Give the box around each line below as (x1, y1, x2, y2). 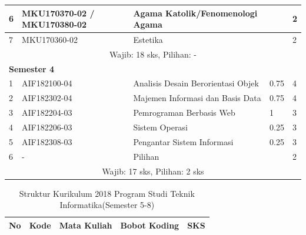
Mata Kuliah (59, 219, 112, 231)
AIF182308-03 (22, 135, 72, 147)
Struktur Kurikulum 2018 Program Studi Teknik (19, 187, 195, 199)
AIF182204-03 (22, 106, 72, 119)
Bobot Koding (120, 219, 179, 231)
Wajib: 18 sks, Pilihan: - (109, 48, 197, 60)
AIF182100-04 (22, 77, 72, 89)
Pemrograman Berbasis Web (133, 106, 235, 119)
